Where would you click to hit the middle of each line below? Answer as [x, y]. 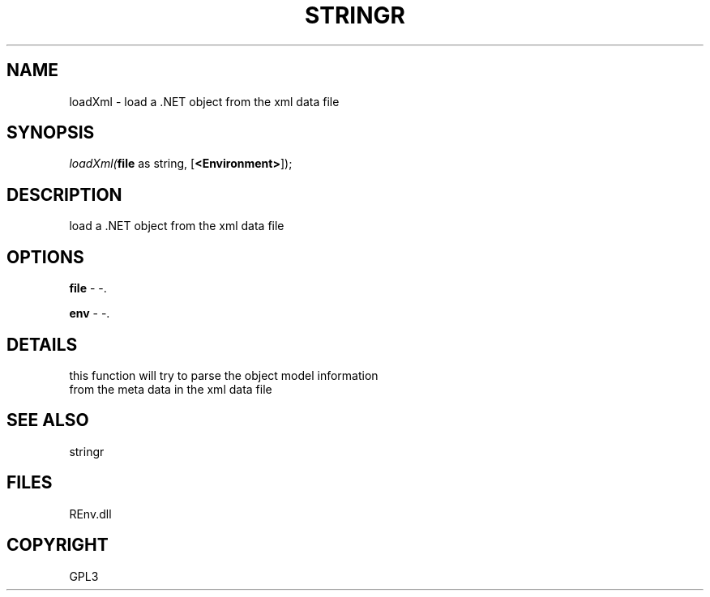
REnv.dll [90, 514]
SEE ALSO [48, 420]
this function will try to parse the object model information [224, 375]
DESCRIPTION [64, 194]
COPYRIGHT [58, 545]
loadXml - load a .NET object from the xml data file [204, 101]
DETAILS [42, 344]
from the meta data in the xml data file [171, 389]
